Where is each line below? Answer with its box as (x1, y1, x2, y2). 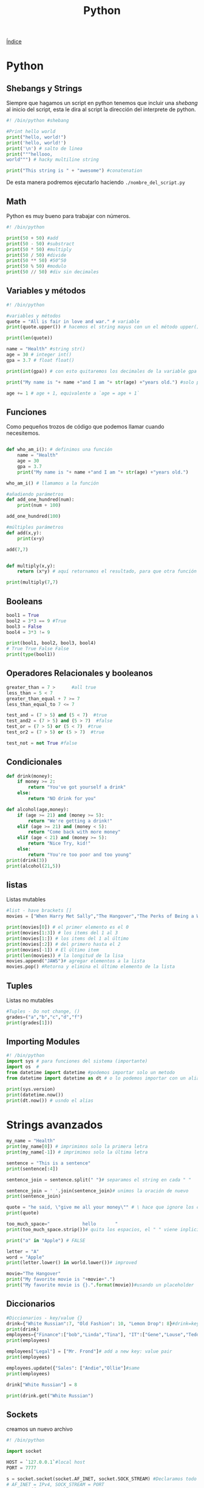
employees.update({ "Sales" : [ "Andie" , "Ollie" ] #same (6, 1365, 140, 1371)
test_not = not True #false (6, 740, 78, 746)
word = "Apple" (6, 1254, 45, 1260)
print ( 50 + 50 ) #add (6, 235, 59, 241)
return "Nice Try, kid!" (28, 840, 91, 847)
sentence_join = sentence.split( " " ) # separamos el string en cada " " (6, 1177, 191, 1183)
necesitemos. (6, 429, 41, 437)
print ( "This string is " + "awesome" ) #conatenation (6, 168, 143, 174)
